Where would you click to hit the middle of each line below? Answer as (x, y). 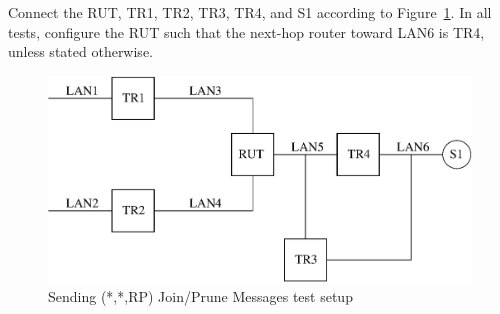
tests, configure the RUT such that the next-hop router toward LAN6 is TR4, (246, 31)
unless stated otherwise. (80, 51)
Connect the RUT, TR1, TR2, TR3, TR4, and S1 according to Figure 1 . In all (250, 12)
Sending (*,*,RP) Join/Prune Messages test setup (200, 295)
